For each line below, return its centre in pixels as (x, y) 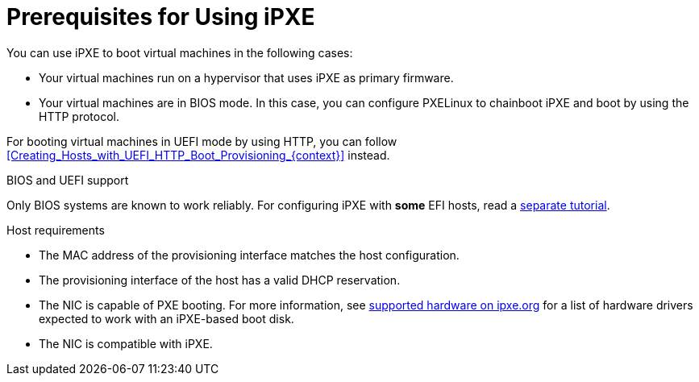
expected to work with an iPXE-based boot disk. (166, 318)
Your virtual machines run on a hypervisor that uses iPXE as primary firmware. (246, 77)
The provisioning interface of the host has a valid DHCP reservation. (220, 280)
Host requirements (56, 230)
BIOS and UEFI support (68, 180)
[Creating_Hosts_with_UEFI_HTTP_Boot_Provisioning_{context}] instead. (198, 155)
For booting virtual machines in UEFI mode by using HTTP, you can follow (202, 141)
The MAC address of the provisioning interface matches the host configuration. (249, 255)
